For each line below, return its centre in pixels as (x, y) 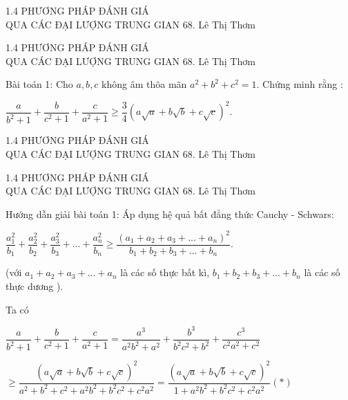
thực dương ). (35, 285)
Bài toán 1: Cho (39, 84)
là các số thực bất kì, (165, 272)
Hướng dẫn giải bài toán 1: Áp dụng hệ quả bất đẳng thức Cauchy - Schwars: (170, 213)
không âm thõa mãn (144, 84)
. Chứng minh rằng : (300, 84)
